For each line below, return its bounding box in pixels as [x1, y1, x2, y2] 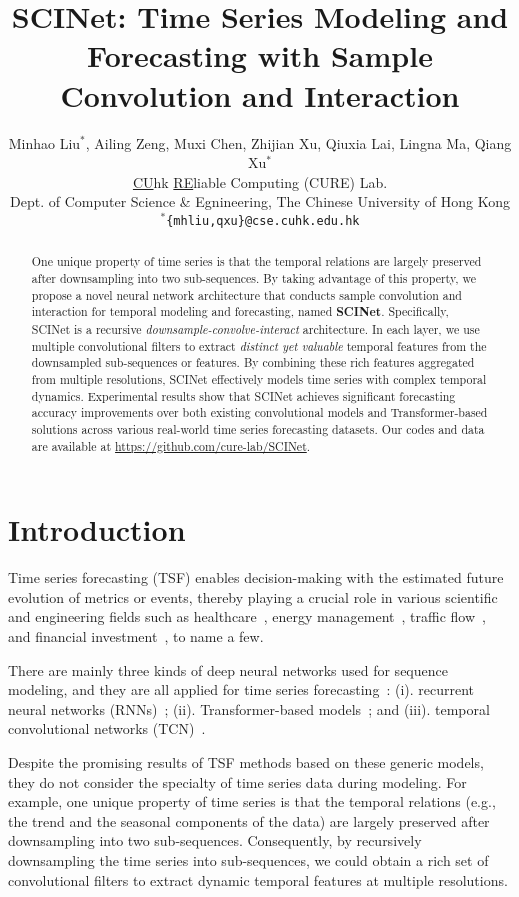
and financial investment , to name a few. [8, 626, 264, 646]
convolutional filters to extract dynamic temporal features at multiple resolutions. [8, 869, 508, 890]
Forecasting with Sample [87, 35, 433, 76]
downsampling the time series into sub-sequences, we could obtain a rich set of [8, 849, 489, 870]
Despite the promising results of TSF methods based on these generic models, [8, 751, 484, 772]
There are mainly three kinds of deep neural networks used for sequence [8, 659, 448, 680]
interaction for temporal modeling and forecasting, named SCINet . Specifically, [31, 303, 449, 321]
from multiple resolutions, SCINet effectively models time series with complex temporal [31, 371, 487, 387]
